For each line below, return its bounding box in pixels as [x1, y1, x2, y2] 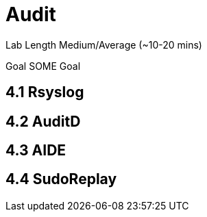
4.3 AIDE [5, 142, 66, 159]
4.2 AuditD [5, 112, 81, 130]
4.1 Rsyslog [5, 84, 84, 101]
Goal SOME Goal [5, 60, 81, 72]
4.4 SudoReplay [5, 170, 117, 188]
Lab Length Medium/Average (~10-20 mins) [5, 38, 202, 51]
